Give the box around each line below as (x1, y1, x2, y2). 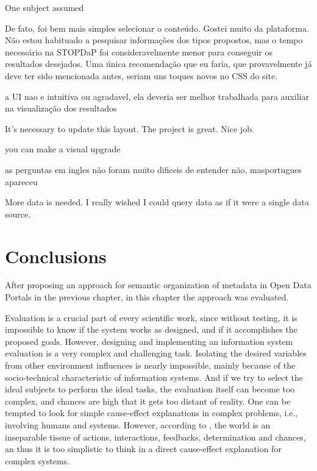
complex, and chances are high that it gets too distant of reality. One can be (5, 394, 291, 407)
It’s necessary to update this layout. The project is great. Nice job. (5, 122, 254, 135)
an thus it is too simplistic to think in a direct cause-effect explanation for (5, 442, 282, 455)
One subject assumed (5, 1, 84, 13)
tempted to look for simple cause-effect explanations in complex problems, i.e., (5, 406, 298, 419)
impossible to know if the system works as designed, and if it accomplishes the (5, 323, 297, 336)
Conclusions (5, 243, 107, 268)
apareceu (5, 175, 38, 188)
